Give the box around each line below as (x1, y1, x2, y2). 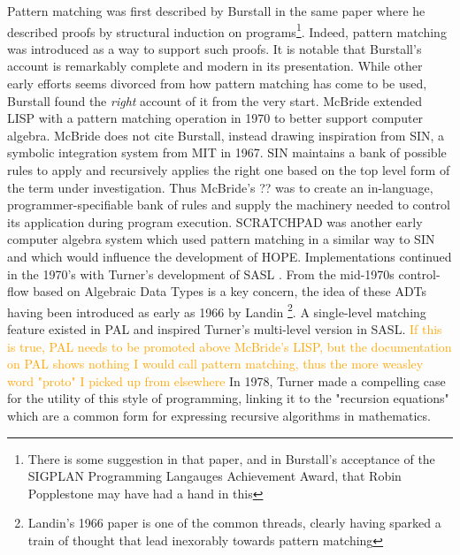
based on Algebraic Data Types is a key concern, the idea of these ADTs (33, 282, 427, 300)
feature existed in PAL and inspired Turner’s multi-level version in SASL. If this (7, 320, 442, 338)
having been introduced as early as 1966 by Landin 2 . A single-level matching (7, 300, 426, 321)
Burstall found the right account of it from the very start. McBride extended (7, 91, 423, 110)
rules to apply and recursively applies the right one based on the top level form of (7, 161, 450, 179)
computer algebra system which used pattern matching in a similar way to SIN (7, 230, 435, 248)
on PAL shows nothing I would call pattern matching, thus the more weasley (7, 354, 424, 373)
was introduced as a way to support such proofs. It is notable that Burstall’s (7, 39, 422, 57)
